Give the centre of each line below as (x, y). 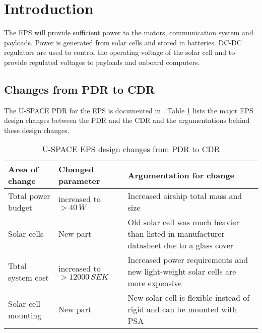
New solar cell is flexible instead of (189, 298)
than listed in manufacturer (176, 234)
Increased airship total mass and (185, 196)
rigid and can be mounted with (182, 309)
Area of (23, 169)
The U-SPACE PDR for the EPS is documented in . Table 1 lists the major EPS (129, 110)
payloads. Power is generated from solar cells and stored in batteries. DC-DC (123, 42)
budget (20, 208)
